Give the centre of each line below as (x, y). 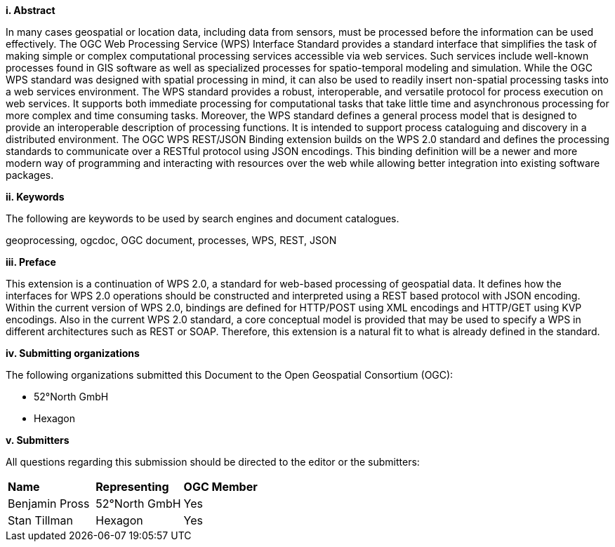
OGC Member (220, 487)
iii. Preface (31, 262)
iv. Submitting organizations (73, 353)
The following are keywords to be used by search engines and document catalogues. (203, 218)
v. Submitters (38, 440)
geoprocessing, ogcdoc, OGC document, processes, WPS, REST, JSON (171, 240)
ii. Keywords (35, 197)
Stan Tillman (40, 520)
